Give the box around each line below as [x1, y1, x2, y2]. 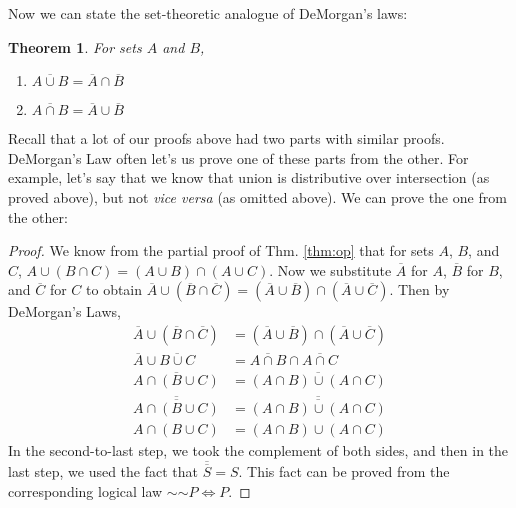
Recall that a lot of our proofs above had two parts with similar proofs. [8, 128, 445, 149]
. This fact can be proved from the [238, 461, 450, 481]
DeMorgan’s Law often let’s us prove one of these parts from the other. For [8, 147, 469, 168]
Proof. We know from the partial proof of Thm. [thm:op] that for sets [8, 240, 434, 261]
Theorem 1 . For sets [8, 36, 142, 57]
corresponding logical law [8, 480, 163, 501]
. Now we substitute [269, 259, 392, 280]
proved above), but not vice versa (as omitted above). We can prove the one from [8, 186, 507, 207]
